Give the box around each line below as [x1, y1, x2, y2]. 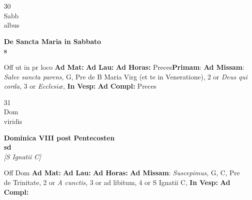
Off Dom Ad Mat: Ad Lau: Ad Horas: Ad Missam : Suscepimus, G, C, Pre [4, 168, 240, 178]
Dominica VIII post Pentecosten [4, 132, 115, 142]
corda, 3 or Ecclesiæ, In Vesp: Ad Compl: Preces [4, 81, 157, 91]
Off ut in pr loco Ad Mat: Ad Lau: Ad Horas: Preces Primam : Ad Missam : [4, 62, 245, 72]
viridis [4, 116, 22, 126]
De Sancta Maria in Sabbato [4, 36, 101, 46]
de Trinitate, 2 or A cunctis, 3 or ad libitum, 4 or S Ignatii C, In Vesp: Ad [4, 177, 231, 187]
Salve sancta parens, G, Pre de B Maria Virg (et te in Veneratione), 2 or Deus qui [4, 71, 248, 81]
